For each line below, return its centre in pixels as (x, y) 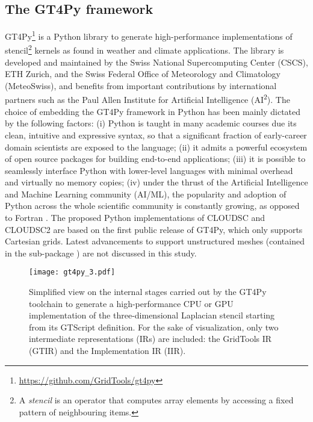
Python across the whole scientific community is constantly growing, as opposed (152, 206)
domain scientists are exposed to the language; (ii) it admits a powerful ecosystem (156, 147)
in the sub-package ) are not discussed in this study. (101, 253)
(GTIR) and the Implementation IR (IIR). (107, 351)
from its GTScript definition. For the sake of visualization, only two (154, 327)
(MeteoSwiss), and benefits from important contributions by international (141, 85)
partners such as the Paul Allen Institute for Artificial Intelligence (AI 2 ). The (147, 99)
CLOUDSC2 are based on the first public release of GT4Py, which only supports (154, 229)
